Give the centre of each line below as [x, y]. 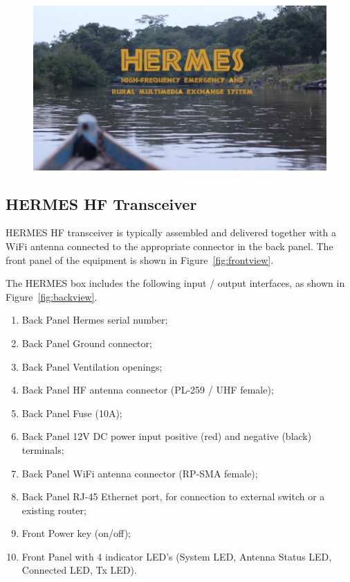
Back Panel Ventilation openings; [92, 366]
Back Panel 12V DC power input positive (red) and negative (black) [167, 436]
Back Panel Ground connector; [87, 343]
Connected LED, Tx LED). [79, 570]
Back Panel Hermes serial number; [95, 320]
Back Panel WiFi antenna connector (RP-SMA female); [140, 473]
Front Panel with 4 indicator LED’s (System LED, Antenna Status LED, [177, 556]
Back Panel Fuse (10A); [72, 413]
